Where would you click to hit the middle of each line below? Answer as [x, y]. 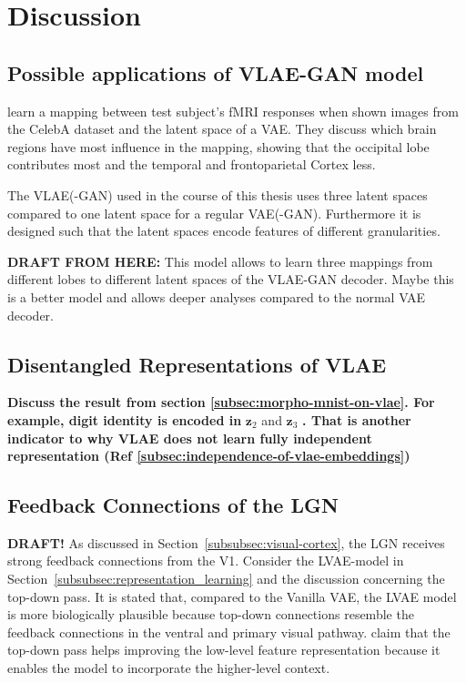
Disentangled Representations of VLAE [197, 364]
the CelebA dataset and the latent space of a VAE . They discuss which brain [222, 129]
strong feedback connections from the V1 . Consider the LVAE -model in [206, 561]
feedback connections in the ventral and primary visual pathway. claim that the [229, 632]
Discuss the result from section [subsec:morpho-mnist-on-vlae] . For [221, 402]
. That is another [357, 419]
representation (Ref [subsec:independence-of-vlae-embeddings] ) [209, 456]
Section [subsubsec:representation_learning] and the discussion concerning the [226, 579]
